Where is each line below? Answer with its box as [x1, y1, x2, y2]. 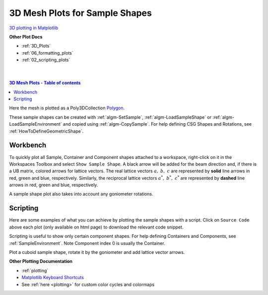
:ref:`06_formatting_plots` [21, 50, 73, 56]
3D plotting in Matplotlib [9, 25, 59, 31]
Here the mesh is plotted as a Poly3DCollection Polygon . [9, 105, 125, 111]
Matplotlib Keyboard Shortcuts [21, 275, 84, 281]
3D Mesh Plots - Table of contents [9, 80, 81, 86]
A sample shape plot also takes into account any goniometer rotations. [9, 191, 153, 197]
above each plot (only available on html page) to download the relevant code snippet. [9, 224, 184, 230]
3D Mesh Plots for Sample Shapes [9, 7, 152, 18]
